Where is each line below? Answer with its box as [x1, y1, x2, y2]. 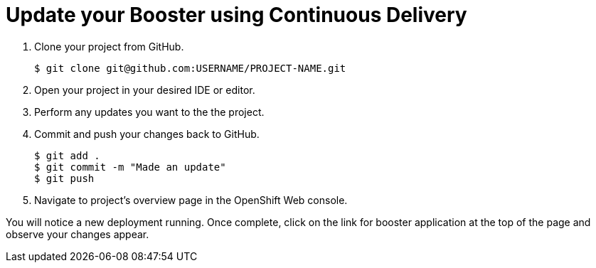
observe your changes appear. [6, 227, 149, 240]
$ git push [34, 172, 95, 184]
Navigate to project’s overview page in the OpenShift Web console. [34, 193, 348, 206]
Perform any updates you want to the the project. [34, 105, 265, 118]
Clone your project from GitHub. [34, 40, 184, 53]
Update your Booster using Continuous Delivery [6, 3, 467, 27]
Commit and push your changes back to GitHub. [34, 127, 260, 140]
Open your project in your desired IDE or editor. [34, 83, 255, 96]
